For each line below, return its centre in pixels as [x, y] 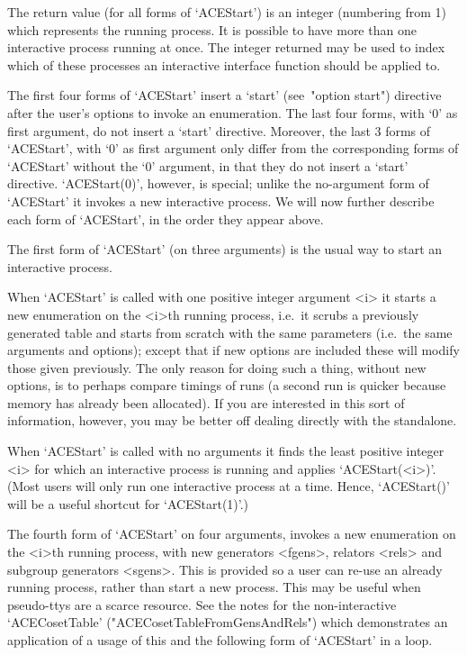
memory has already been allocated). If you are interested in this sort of [206, 402]
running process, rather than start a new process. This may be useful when [214, 587]
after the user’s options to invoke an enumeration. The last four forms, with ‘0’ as [233, 112]
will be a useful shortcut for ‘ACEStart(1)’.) [128, 503]
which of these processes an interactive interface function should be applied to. [224, 64]
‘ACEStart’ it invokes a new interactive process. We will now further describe [221, 200]
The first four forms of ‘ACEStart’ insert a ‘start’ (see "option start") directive [225, 95]
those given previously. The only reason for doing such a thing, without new [217, 367]
